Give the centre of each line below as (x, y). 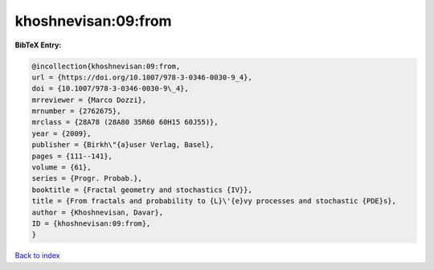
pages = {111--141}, (72, 156)
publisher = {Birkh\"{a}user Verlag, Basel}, (123, 145)
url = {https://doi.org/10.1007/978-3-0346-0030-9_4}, (142, 77)
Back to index (37, 256)
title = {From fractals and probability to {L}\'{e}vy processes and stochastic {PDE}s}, (214, 201)
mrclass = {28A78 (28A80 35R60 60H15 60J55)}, (125, 122)
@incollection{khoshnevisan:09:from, (106, 66)
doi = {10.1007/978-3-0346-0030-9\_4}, (110, 89)
